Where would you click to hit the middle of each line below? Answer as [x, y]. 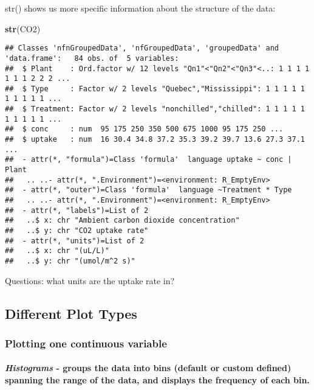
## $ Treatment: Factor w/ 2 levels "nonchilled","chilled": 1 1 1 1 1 [155, 109]
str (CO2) [23, 28]
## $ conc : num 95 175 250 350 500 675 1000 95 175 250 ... [144, 129]
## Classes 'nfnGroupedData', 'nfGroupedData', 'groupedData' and [142, 48]
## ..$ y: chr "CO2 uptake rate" [77, 231]
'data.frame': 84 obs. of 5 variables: [92, 58]
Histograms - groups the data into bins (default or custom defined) [148, 368]
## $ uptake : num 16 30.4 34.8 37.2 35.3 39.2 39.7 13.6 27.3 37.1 [155, 140]
